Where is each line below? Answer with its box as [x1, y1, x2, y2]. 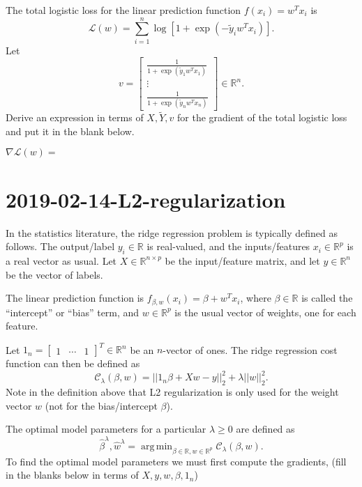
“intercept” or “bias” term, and [6, 304, 139, 319]
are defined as [236, 422, 295, 436]
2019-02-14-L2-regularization [6, 185, 286, 213]
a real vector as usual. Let [6, 253, 117, 268]
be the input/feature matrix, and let [165, 253, 320, 268]
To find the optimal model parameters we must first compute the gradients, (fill [6, 454, 347, 468]
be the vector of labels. [6, 267, 103, 281]
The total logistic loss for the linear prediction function [6, 3, 241, 17]
